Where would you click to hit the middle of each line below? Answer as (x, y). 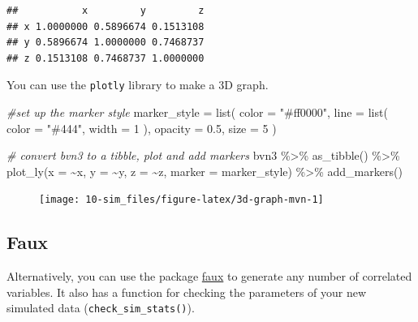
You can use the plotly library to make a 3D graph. (138, 85)
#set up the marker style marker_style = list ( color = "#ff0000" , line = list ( (197, 112)
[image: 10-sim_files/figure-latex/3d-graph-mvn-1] (181, 200)
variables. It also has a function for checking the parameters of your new (187, 292)
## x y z (106, 11)
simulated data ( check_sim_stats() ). (101, 308)
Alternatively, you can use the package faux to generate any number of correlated (209, 276)
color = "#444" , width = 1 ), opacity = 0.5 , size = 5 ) (142, 128)
